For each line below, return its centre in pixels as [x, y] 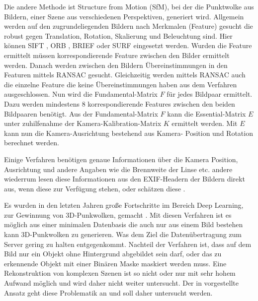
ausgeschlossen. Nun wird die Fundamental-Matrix [81, 94]
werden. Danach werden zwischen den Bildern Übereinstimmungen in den [116, 65]
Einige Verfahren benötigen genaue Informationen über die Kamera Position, [121, 159]
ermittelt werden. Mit [205, 123]
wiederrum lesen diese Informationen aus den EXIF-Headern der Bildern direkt [125, 179]
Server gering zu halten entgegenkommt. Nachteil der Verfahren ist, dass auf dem [128, 244]
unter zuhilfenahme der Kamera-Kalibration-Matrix [83, 123]
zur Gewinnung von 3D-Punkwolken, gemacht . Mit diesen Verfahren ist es [118, 214]
